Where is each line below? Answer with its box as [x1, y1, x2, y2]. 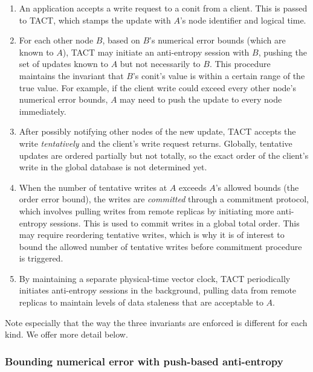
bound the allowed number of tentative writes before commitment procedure [19, 240, 302, 252]
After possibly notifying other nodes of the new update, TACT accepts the [19, 125, 296, 138]
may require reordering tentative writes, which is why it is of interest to [19, 228, 285, 241]
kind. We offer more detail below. [5, 328, 128, 341]
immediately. [19, 104, 66, 117]
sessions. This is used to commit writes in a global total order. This [50, 216, 300, 229]
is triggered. [19, 252, 63, 265]
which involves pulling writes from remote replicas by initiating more [19, 204, 274, 217]
